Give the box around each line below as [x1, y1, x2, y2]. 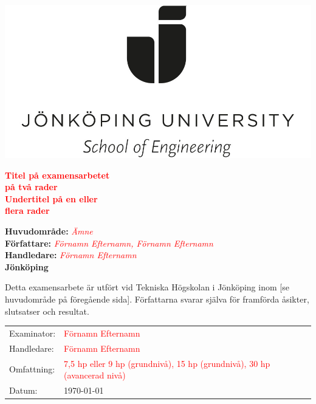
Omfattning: [9, 363, 55, 375]
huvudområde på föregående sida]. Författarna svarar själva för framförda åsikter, [5, 292, 309, 305]
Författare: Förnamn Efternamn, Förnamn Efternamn [5, 236, 213, 249]
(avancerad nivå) [64, 369, 126, 382]
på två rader [5, 180, 58, 193]
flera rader [5, 204, 50, 217]
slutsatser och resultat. [5, 304, 89, 317]
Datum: [9, 384, 38, 396]
